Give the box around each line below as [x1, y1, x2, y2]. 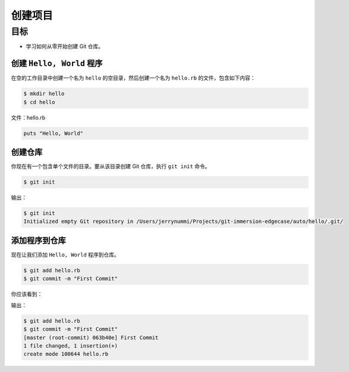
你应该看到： [11, 291, 43, 298]
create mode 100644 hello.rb [23, 351, 109, 358]
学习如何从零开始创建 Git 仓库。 [26, 43, 104, 50]
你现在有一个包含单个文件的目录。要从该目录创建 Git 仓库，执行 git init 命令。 [11, 163, 210, 170]
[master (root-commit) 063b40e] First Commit [23, 334, 159, 341]
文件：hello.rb [11, 114, 46, 121]
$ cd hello [23, 99, 55, 105]
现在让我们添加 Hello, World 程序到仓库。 [11, 251, 120, 258]
